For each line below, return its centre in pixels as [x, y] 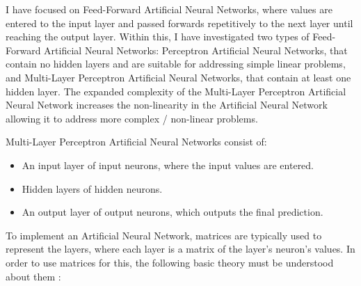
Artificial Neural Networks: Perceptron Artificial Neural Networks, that [196, 50]
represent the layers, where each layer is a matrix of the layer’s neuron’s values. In [180, 249]
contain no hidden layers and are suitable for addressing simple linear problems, [176, 64]
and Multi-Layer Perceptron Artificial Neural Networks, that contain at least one [178, 77]
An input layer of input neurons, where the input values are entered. [168, 165]
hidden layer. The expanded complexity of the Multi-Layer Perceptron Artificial [176, 91]
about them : [33, 276]
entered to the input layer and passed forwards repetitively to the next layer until [179, 23]
